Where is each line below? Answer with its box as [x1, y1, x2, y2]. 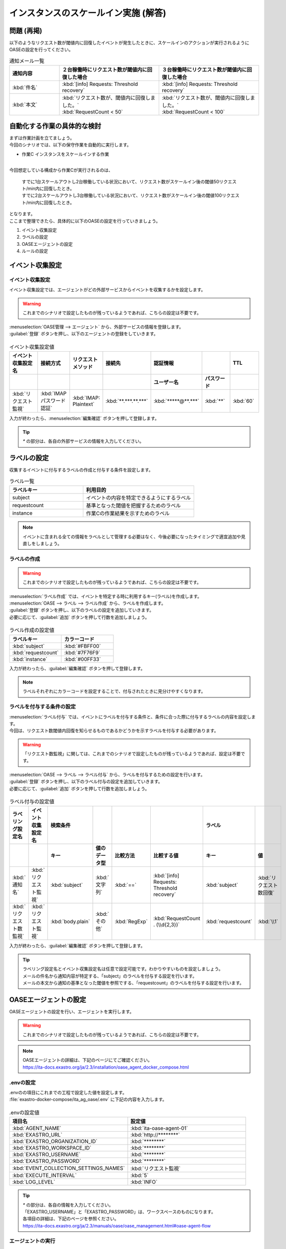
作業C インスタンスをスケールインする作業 [21, 151, 109, 157]
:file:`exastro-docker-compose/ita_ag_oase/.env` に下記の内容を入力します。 [9, 1097, 167, 1103]
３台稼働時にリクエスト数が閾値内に [162, 66, 247, 73]
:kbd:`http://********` [130, 1132, 180, 1139]
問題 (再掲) [9, 26, 42, 35]
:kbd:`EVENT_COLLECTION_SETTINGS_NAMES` [12, 1165, 125, 1172]
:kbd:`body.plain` [50, 918, 90, 925]
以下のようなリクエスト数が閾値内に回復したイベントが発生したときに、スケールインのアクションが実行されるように [9, 40, 250, 46]
